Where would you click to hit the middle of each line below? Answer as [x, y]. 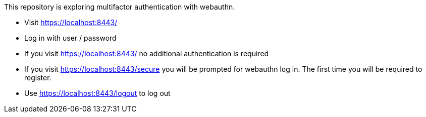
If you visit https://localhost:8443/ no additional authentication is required [147, 53]
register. [38, 78]
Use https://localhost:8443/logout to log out [97, 93]
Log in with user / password [70, 38]
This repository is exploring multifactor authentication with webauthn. [120, 7]
